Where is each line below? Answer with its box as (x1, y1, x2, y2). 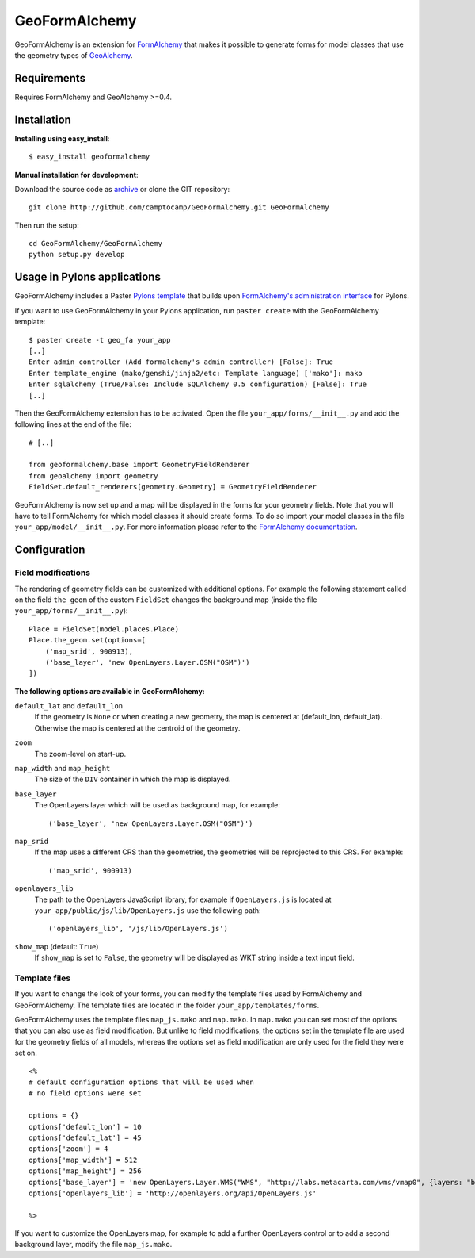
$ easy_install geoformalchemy (28, 152, 150, 162)
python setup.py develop (28, 250, 125, 259)
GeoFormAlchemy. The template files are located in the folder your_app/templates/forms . (14, 1000, 320, 1010)
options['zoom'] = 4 (28, 1145, 108, 1153)
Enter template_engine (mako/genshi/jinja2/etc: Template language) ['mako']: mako (28, 369, 363, 378)
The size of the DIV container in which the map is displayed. (34, 774, 231, 784)
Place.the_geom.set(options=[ (28, 635, 146, 645)
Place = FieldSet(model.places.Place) (28, 624, 180, 634)
